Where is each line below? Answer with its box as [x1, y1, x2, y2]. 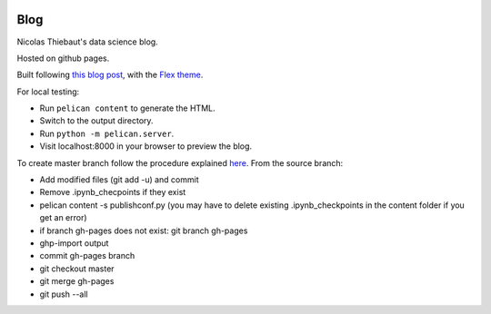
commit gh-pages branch [39, 250, 135, 261]
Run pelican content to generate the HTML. [39, 103, 215, 113]
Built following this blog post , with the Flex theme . [16, 69, 204, 81]
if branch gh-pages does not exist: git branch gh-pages [39, 225, 248, 236]
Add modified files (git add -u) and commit [39, 174, 199, 185]
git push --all [39, 289, 88, 299]
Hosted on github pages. [16, 53, 110, 64]
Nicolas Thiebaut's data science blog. [16, 36, 158, 47]
